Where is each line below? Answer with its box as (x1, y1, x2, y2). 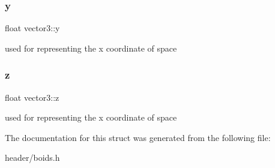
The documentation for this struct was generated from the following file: (5, 131, 271, 143)
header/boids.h (5, 151, 60, 164)
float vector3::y (5, 22, 60, 34)
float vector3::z (5, 91, 59, 103)
